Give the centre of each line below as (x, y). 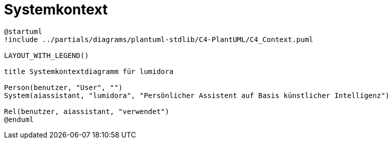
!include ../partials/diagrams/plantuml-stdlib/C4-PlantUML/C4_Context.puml (159, 39)
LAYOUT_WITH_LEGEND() (46, 55)
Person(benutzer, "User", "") (64, 87)
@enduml (19, 119)
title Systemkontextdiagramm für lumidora (89, 71)
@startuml (23, 31)
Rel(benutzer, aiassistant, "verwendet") (87, 111)
